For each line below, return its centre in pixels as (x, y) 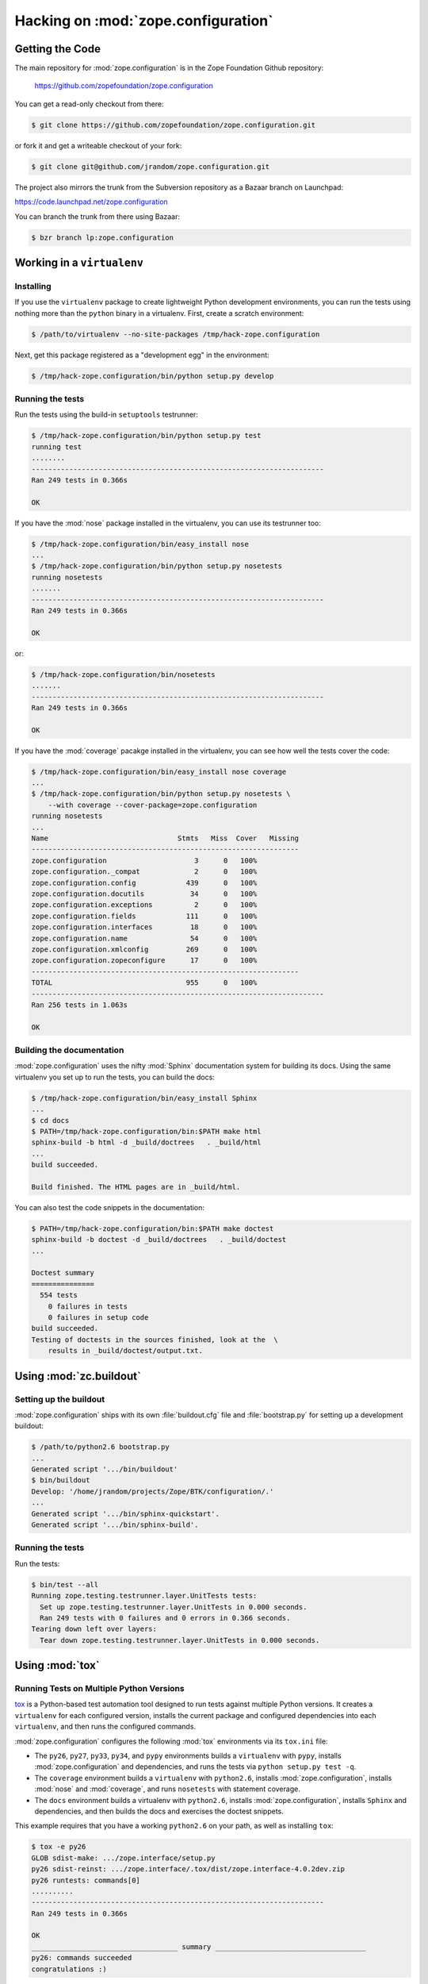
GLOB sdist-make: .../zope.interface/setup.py (123, 1858)
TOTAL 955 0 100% (144, 983)
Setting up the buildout (60, 1399)
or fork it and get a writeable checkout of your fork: (98, 145)
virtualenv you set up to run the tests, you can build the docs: (115, 1077)
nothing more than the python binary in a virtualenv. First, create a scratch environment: (159, 313)
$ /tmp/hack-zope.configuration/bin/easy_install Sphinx (144, 1098)
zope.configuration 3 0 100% (144, 860)
